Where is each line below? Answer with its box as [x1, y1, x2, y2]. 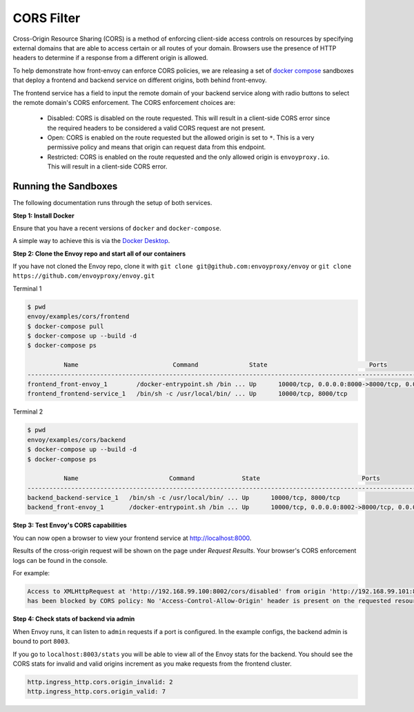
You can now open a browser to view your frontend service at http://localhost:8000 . [12, 534, 252, 542]
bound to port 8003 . [12, 637, 70, 646]
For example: [12, 569, 50, 577]
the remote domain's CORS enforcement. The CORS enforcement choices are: [12, 98, 236, 106]
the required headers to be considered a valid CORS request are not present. [47, 124, 266, 132]
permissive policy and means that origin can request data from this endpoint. [47, 143, 266, 151]
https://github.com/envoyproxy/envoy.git [12, 272, 155, 280]
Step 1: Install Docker [12, 211, 75, 220]
